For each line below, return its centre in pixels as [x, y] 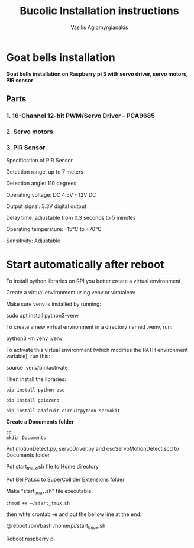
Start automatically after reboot [85, 265]
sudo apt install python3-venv [43, 316]
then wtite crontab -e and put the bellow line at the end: [74, 514]
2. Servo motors [30, 132]
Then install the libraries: [36, 379]
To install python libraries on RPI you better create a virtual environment [93, 281]
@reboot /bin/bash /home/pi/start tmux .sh [56, 526]
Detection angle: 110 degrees [41, 183]
